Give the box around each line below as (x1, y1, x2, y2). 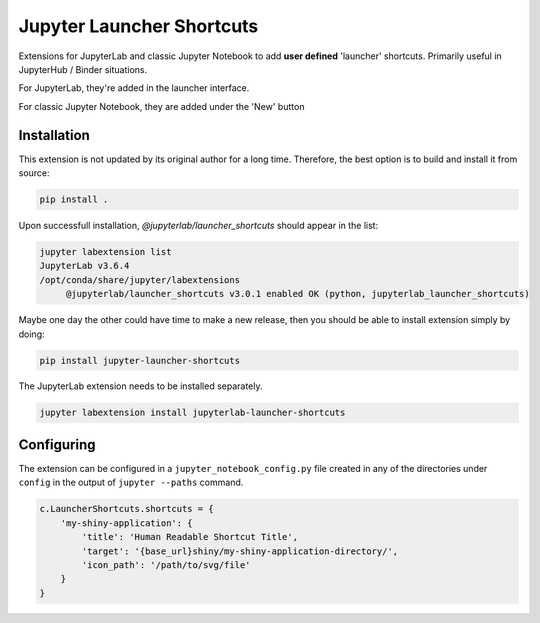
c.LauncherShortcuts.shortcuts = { (39, 503, 214, 515)
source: (18, 167, 50, 179)
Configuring (18, 436, 96, 453)
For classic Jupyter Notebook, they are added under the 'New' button (18, 100, 305, 112)
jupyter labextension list (39, 246, 172, 257)
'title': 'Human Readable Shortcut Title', (81, 531, 299, 543)
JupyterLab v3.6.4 (39, 260, 130, 272)
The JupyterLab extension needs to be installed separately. (18, 380, 264, 392)
